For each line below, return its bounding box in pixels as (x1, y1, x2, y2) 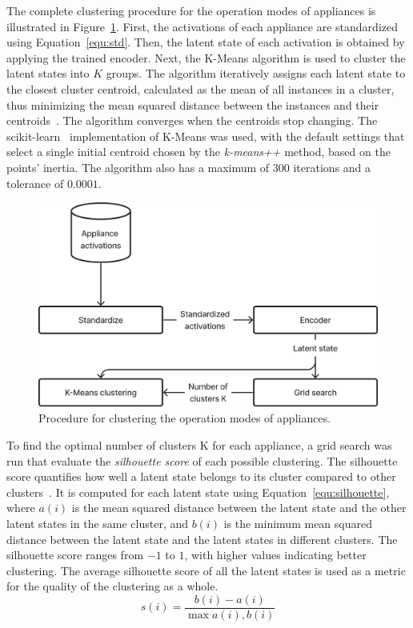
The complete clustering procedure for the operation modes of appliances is (6, 2, 376, 18)
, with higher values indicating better (184, 546, 367, 563)
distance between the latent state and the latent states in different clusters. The (6, 530, 398, 547)
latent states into (6, 65, 90, 82)
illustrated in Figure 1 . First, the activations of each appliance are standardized (6, 18, 398, 34)
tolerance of (6, 174, 64, 191)
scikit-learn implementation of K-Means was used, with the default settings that (6, 127, 405, 144)
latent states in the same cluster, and (6, 515, 189, 531)
